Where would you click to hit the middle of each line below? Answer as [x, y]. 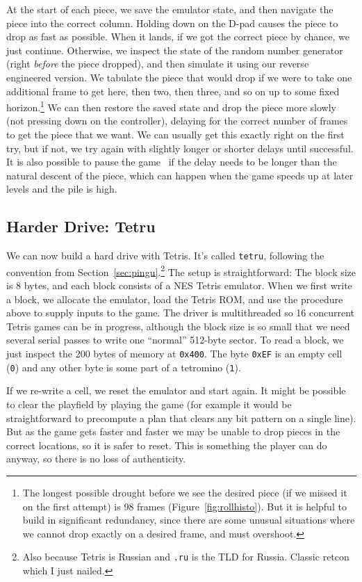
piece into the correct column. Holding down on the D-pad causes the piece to [172, 23]
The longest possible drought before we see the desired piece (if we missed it [185, 492]
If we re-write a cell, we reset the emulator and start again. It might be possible [176, 390]
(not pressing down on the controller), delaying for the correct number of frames [177, 121]
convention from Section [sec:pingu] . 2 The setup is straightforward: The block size [181, 270]
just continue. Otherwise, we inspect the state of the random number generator [175, 50]
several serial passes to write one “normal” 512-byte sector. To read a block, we [175, 340]
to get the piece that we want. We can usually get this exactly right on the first [175, 134]
